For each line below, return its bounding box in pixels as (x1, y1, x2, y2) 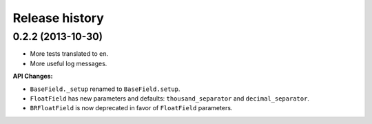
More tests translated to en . (30, 50, 109, 58)
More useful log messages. (30, 59, 107, 68)
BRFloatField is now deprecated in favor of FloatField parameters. (30, 104, 233, 112)
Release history (12, 10, 105, 25)
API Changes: (12, 72, 53, 81)
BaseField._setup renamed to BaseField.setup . (30, 85, 180, 93)
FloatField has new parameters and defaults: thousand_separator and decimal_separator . (30, 94, 310, 103)
